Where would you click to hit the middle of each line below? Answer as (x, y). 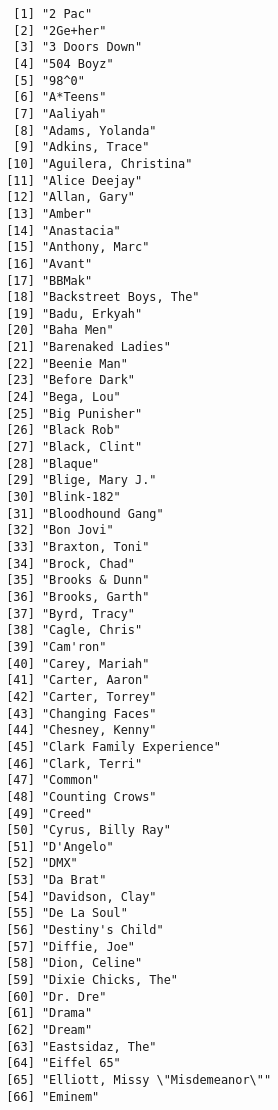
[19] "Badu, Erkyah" (74, 313)
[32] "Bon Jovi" (60, 530)
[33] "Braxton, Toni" (78, 547)
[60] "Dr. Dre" (56, 996)
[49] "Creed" (49, 813)
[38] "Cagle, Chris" (74, 630)
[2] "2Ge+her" (60, 30)
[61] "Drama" (49, 1013)
